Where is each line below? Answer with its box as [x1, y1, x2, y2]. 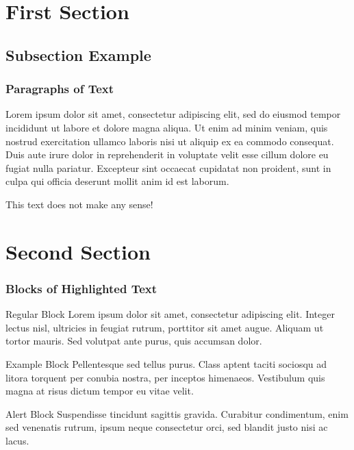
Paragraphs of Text [5, 80, 114, 97]
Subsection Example [5, 44, 151, 65]
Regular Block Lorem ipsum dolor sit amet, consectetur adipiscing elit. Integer [5, 307, 335, 321]
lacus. [5, 433, 29, 447]
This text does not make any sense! [5, 197, 153, 211]
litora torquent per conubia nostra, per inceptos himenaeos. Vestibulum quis [5, 370, 325, 384]
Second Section [5, 237, 151, 265]
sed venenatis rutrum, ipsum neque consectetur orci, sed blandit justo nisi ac [5, 420, 328, 434]
